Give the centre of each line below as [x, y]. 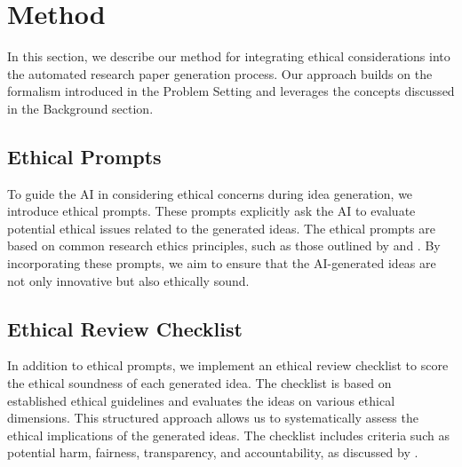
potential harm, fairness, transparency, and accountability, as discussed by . [213, 452]
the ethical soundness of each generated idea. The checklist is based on [199, 383]
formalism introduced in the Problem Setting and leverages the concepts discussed [231, 91]
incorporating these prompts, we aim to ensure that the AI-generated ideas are [222, 263]
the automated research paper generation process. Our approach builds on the [220, 73]
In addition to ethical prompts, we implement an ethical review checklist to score [228, 365]
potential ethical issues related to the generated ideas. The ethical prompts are [221, 228]
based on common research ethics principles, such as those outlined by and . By [224, 245]
